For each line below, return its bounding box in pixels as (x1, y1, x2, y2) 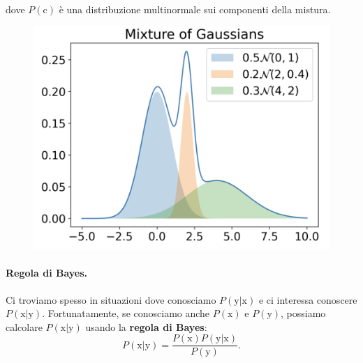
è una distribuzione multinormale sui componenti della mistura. (59, 2, 331, 16)
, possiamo (281, 306, 326, 320)
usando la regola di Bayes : (85, 319, 207, 334)
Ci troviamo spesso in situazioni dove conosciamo (6, 292, 216, 307)
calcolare (6, 319, 43, 334)
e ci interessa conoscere (258, 292, 357, 307)
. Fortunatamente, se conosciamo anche (42, 306, 210, 320)
